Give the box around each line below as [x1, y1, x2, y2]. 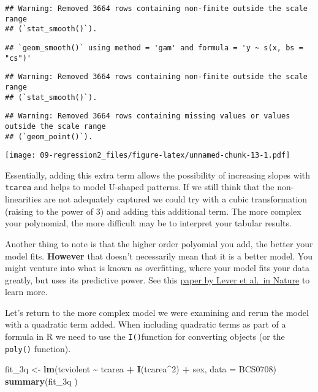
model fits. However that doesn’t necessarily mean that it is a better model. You [5, 249, 312, 262]
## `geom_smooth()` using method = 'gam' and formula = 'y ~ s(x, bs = [5, 43, 303, 52]
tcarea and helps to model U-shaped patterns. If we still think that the [5, 180, 274, 193]
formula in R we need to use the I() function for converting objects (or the [5, 330, 285, 343]
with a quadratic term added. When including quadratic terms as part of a [5, 318, 286, 331]
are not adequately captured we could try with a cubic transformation [44, 193, 308, 206]
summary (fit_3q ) [5, 374, 78, 387]
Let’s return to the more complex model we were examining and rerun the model [5, 306, 309, 318]
